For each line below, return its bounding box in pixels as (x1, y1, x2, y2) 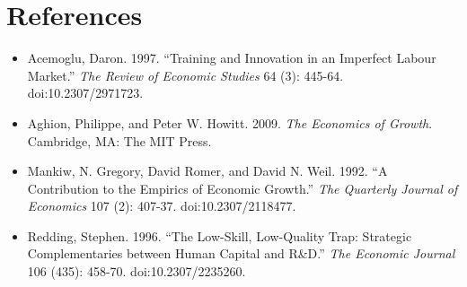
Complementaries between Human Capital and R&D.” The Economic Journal (27, 244, 455, 263)
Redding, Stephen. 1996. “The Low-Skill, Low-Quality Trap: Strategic (27, 226, 412, 245)
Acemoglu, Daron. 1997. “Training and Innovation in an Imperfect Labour (27, 48, 436, 67)
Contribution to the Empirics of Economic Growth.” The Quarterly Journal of (27, 178, 458, 197)
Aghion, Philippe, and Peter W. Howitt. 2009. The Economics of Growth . (27, 113, 433, 132)
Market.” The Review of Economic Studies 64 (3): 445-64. (27, 65, 344, 84)
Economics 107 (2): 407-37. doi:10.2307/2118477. (27, 196, 296, 215)
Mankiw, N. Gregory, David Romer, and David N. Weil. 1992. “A (27, 161, 388, 180)
